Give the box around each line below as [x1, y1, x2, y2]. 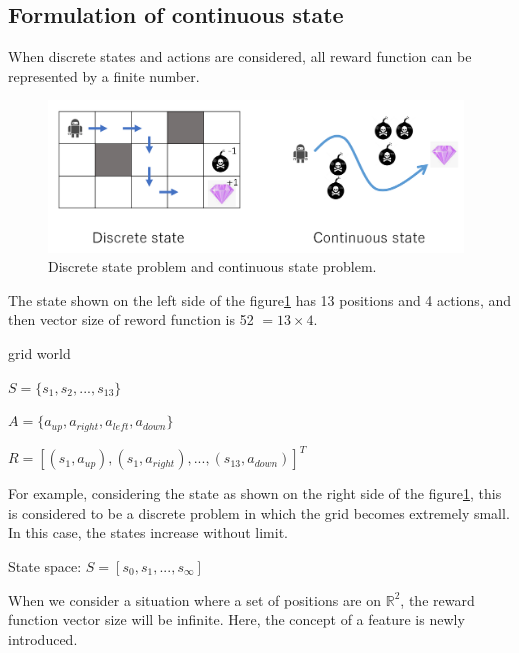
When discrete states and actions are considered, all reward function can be [8, 46, 472, 67]
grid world [8, 343, 71, 363]
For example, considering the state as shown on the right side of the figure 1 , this [8, 483, 502, 504]
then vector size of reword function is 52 [8, 309, 254, 330]
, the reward [400, 589, 475, 610]
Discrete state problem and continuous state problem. [48, 256, 377, 277]
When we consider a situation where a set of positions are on [8, 589, 382, 610]
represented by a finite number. [8, 65, 200, 86]
